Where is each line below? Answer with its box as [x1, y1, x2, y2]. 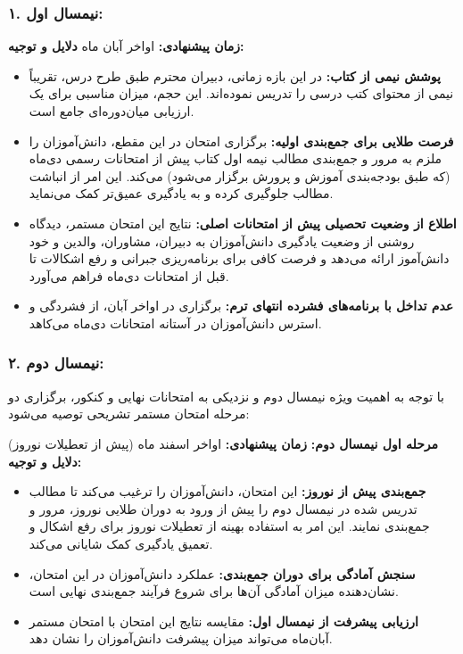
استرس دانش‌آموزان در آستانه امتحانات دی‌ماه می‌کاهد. [29, 313, 322, 332]
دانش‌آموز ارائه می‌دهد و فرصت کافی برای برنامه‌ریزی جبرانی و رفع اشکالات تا [29, 249, 450, 268]
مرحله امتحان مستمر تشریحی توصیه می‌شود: [8, 404, 250, 423]
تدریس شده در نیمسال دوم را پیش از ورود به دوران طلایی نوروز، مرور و [29, 499, 418, 517]
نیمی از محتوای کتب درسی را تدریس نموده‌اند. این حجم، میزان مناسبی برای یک [29, 84, 454, 103]
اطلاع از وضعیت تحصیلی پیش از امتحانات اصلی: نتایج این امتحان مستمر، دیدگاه [29, 213, 457, 232]
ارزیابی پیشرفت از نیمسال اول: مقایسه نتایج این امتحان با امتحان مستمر [29, 611, 418, 630]
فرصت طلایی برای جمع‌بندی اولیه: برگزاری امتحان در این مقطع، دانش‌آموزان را [29, 131, 454, 150]
